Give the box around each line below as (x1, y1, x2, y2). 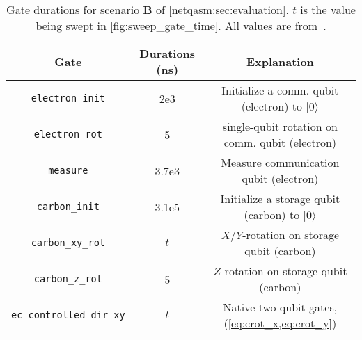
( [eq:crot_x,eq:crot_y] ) (223, 315, 337, 331)
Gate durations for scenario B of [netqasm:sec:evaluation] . (6, 1, 289, 17)
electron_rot (33, 129, 102, 140)
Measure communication (221, 154, 340, 170)
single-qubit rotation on (222, 118, 338, 134)
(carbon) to (244, 207, 300, 222)
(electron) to (241, 98, 302, 114)
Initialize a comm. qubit (221, 82, 339, 98)
